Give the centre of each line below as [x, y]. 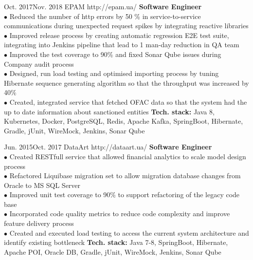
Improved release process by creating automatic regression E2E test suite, [119, 35]
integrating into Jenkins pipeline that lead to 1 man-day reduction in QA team [122, 45]
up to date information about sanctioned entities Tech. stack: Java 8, [109, 111]
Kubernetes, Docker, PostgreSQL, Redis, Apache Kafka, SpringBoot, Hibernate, [124, 121]
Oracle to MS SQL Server [42, 185]
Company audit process [39, 64]
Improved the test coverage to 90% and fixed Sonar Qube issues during [115, 54]
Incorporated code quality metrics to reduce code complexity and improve [120, 214]
